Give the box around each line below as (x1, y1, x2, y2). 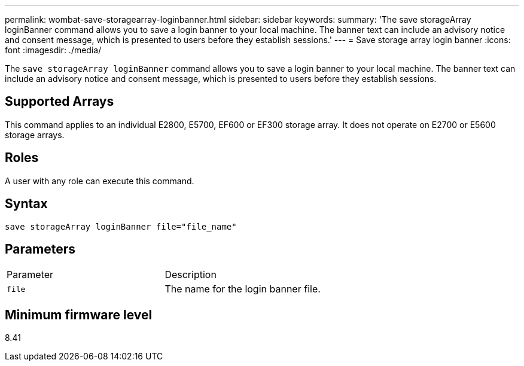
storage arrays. (5, 129, 65, 140)
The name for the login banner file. (164, 283, 321, 295)
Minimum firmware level (5, 307, 153, 322)
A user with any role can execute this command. (5, 175, 194, 186)
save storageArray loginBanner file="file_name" (5, 221, 237, 231)
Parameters (5, 241, 75, 257)
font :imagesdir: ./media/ (5, 45, 102, 55)
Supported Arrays (5, 94, 114, 109)
